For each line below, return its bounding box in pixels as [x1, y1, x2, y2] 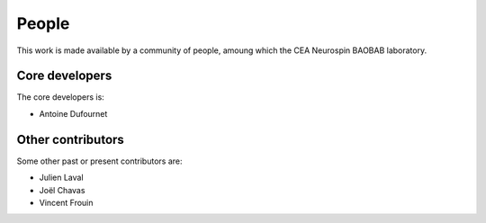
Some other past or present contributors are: [16, 156, 183, 166]
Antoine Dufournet [39, 108, 108, 119]
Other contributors [16, 131, 125, 147]
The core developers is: [16, 92, 105, 103]
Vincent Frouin [39, 197, 94, 208]
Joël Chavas [39, 184, 85, 195]
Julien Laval [39, 172, 85, 183]
